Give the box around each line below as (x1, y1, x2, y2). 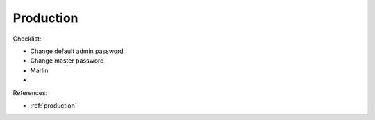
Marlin (30, 66, 49, 74)
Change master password (30, 57, 104, 65)
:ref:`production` (30, 101, 77, 110)
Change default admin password (30, 47, 124, 55)
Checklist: (12, 34, 42, 43)
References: (12, 88, 48, 97)
